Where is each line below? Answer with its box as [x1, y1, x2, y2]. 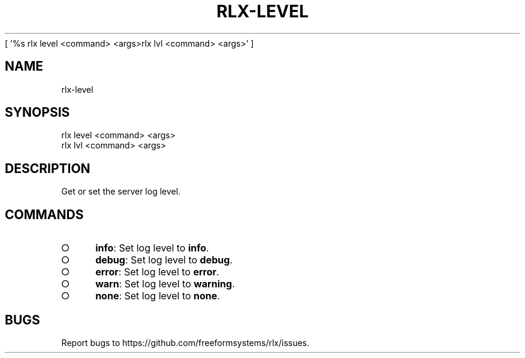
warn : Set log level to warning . [95, 278, 235, 290]
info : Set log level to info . [95, 242, 209, 254]
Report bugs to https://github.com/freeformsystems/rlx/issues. [61, 337, 310, 348]
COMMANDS [5, 207, 84, 222]
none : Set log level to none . [95, 290, 220, 302]
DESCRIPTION [5, 160, 90, 176]
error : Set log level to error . [95, 266, 219, 278]
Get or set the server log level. [61, 186, 181, 197]
